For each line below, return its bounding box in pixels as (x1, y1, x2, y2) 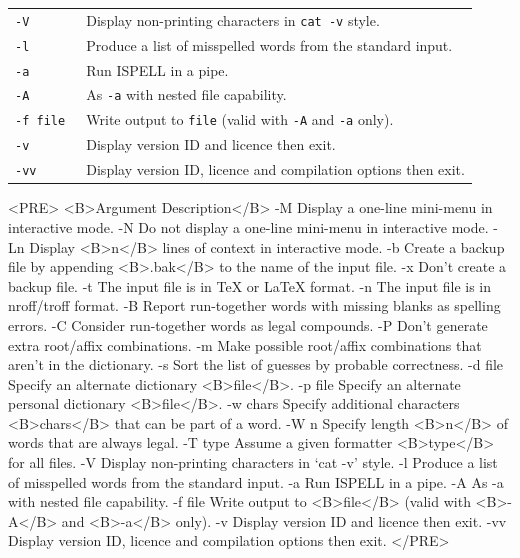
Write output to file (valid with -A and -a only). (86, 109, 394, 130)
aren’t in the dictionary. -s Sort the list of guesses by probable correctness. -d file (8, 354, 504, 375)
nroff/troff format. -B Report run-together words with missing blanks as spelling (8, 295, 501, 316)
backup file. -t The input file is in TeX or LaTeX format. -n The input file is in (8, 275, 492, 296)
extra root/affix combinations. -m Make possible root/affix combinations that (8, 334, 482, 355)
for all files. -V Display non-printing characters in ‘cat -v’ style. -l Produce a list (8, 452, 498, 473)
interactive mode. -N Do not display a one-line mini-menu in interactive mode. (8, 216, 489, 237)
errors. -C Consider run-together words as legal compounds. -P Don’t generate (8, 314, 488, 335)
